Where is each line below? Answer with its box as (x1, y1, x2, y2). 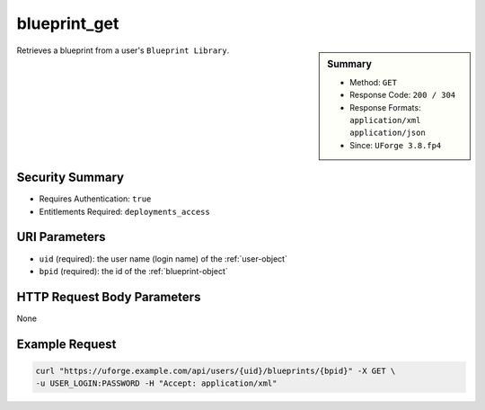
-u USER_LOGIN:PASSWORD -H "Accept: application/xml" (35, 379, 278, 388)
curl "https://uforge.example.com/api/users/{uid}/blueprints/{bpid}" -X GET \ (35, 365, 396, 376)
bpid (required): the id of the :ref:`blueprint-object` (39, 265, 228, 276)
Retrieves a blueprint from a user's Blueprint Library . (16, 45, 230, 56)
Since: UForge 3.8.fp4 (349, 139, 442, 150)
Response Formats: (349, 102, 421, 112)
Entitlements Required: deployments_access (39, 206, 210, 217)
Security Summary (16, 170, 125, 185)
